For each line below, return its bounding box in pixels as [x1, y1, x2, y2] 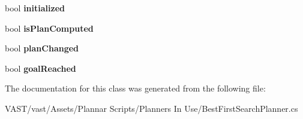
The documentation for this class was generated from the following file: [5, 82, 266, 94]
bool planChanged [5, 42, 79, 54]
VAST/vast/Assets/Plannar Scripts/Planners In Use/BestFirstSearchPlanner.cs [5, 102, 298, 114]
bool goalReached [5, 62, 76, 74]
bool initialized [5, 2, 65, 14]
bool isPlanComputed [5, 22, 94, 34]
